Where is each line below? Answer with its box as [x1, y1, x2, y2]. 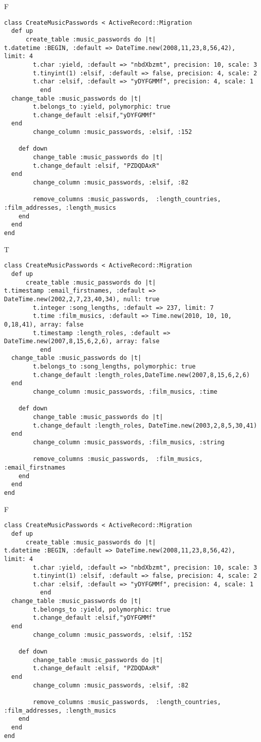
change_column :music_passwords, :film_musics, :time [33, 388, 218, 396]
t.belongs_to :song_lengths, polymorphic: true [33, 363, 196, 370]
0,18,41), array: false [4, 320, 84, 328]
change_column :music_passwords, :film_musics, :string [33, 439, 225, 446]
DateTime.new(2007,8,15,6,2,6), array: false [4, 338, 160, 345]
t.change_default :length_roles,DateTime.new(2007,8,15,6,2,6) [33, 371, 250, 379]
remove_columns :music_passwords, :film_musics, [33, 455, 203, 463]
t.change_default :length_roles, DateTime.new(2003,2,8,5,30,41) [33, 422, 257, 429]
